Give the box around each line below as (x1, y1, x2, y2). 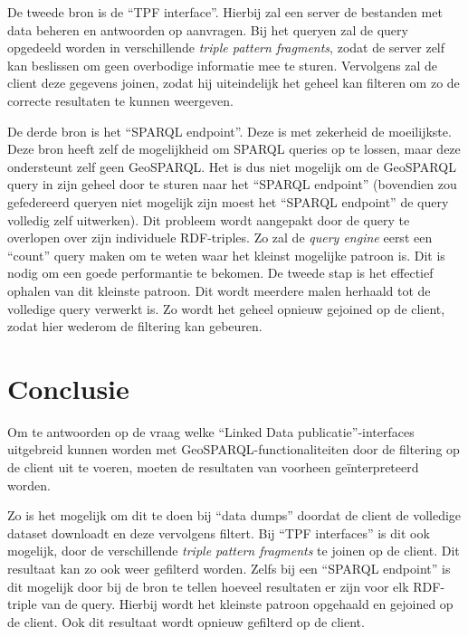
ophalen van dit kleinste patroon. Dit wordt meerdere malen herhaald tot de (7, 280, 431, 299)
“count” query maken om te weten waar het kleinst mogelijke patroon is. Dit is (7, 245, 445, 264)
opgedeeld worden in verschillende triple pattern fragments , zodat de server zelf (7, 38, 445, 57)
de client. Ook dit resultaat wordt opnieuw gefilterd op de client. (7, 612, 365, 631)
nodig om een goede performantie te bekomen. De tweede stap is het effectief (7, 263, 434, 282)
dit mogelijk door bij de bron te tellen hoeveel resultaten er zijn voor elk (7, 576, 409, 595)
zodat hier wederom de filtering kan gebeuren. (7, 317, 263, 336)
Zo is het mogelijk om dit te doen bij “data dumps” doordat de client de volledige (7, 506, 462, 525)
